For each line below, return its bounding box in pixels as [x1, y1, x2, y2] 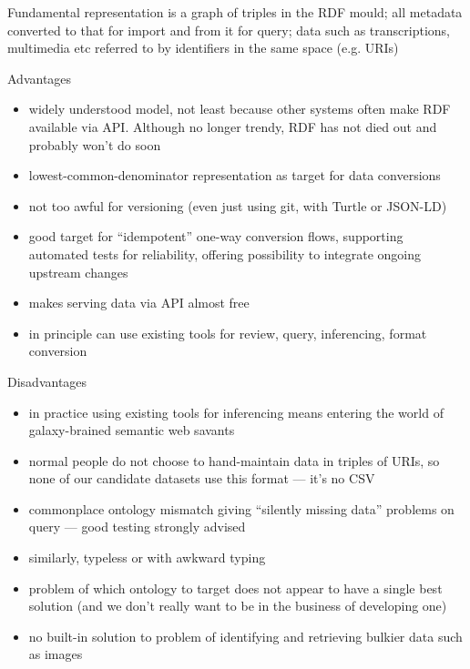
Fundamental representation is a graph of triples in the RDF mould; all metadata [7, 3, 463, 21]
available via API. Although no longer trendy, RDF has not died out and [28, 117, 437, 136]
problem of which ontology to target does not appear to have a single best [28, 578, 443, 597]
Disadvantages [7, 371, 87, 390]
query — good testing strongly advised [28, 517, 246, 536]
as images [28, 644, 83, 664]
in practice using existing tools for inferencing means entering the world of [28, 402, 444, 421]
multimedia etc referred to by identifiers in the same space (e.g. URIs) [7, 38, 399, 57]
